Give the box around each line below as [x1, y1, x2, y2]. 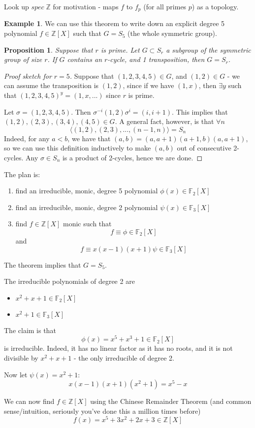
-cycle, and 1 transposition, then [107, 54, 205, 64]
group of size [4, 54, 42, 64]
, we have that [67, 133, 111, 143]
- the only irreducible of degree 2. [74, 353, 174, 363]
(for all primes [143, 1, 187, 11]
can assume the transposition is [4, 80, 99, 91]
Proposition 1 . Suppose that [4, 44, 93, 55]
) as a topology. [191, 1, 239, 11]
